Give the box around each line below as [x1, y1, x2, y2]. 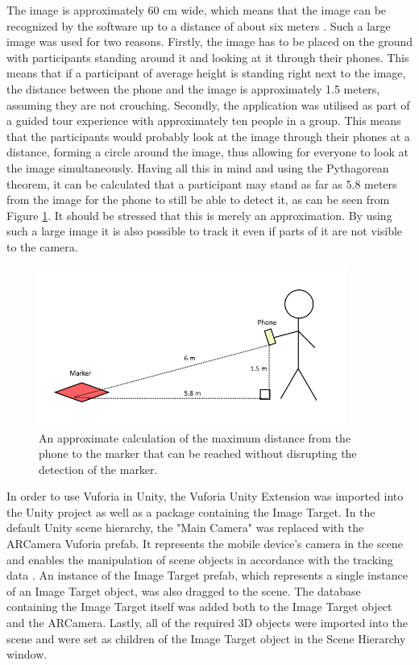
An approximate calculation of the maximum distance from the [39, 429, 351, 446]
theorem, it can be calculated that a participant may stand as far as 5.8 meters [6, 175, 397, 192]
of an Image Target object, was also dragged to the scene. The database [6, 582, 361, 599]
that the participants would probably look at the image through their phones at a [6, 127, 410, 144]
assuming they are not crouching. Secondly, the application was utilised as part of [6, 96, 410, 113]
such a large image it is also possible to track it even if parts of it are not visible [6, 222, 403, 239]
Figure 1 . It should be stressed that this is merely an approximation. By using [6, 206, 392, 223]
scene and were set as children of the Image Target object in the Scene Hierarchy [6, 630, 406, 646]
